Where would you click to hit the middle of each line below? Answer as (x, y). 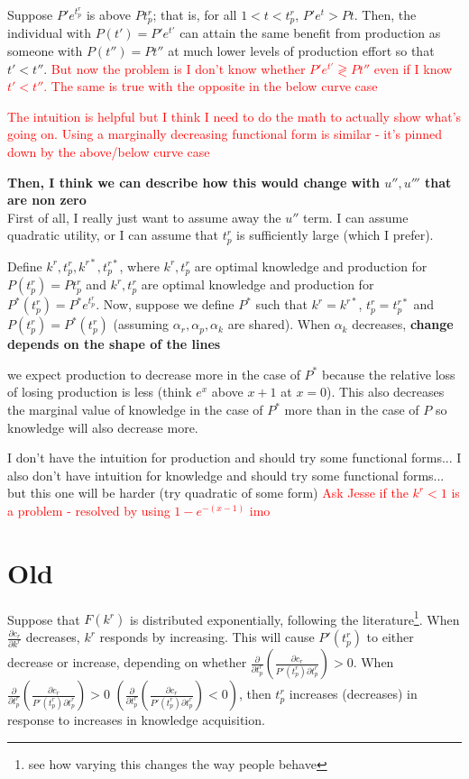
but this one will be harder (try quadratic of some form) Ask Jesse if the (208, 493)
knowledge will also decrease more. (103, 427)
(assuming (141, 324)
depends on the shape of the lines (114, 344)
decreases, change (403, 324)
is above (108, 14)
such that (281, 304)
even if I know (413, 68)
